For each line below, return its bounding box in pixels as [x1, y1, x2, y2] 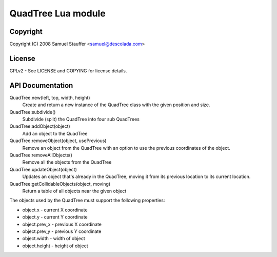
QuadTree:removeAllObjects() [9, 152, 73, 158]
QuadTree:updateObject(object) [9, 166, 77, 172]
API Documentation [9, 81, 73, 90]
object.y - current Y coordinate [22, 214, 88, 220]
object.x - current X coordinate [22, 207, 88, 213]
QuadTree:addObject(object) [9, 123, 70, 129]
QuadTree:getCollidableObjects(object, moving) [9, 181, 111, 187]
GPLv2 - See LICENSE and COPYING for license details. [9, 67, 127, 74]
